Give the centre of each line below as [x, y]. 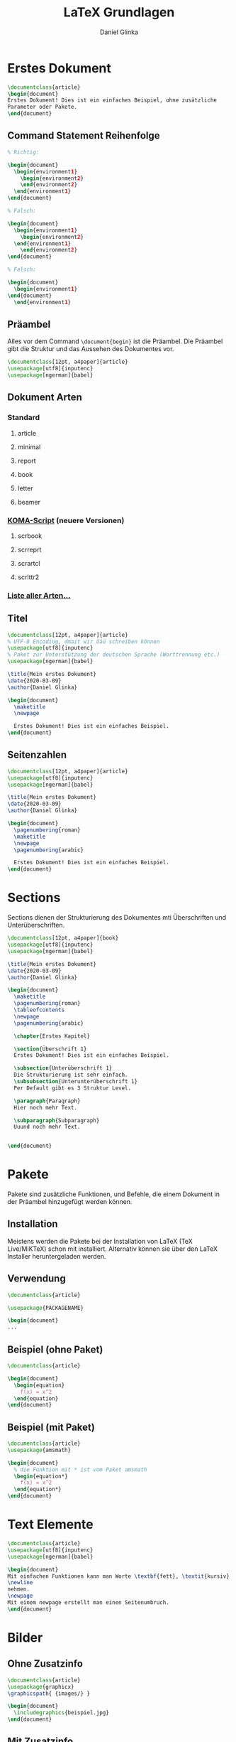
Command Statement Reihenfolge [84, 136]
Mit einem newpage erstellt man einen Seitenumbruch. [89, 1603]
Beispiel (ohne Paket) [55, 1349]
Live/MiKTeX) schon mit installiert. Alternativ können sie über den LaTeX [113, 1249]
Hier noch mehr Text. [46, 1107]
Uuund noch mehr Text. [47, 1127]
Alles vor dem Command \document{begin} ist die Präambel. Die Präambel [115, 341]
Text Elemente [50, 1525]
